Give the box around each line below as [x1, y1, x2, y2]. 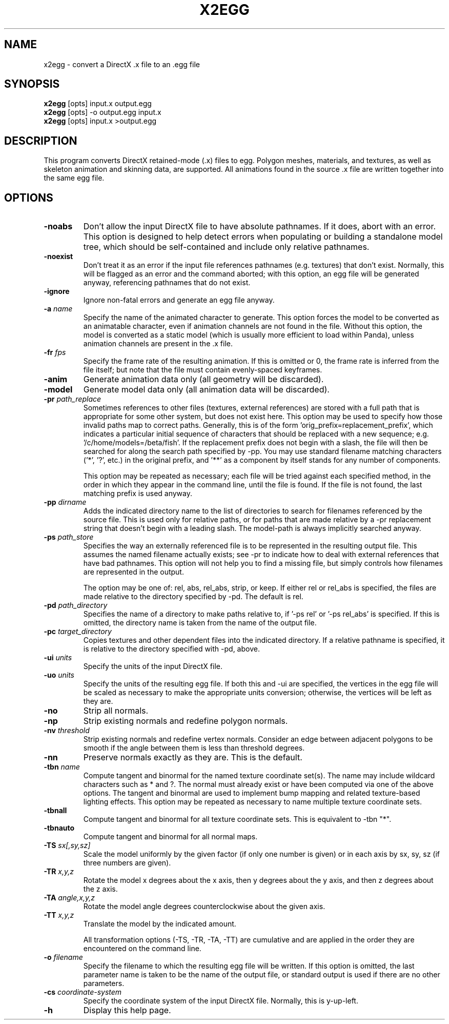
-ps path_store [44, 533, 94, 542]
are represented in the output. [83, 567, 184, 577]
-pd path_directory [44, 601, 108, 610]
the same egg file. [44, 173, 105, 183]
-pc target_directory [44, 627, 112, 636]
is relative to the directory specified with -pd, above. [83, 644, 260, 654]
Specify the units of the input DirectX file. [83, 662, 222, 671]
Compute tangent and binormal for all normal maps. [83, 832, 258, 841]
